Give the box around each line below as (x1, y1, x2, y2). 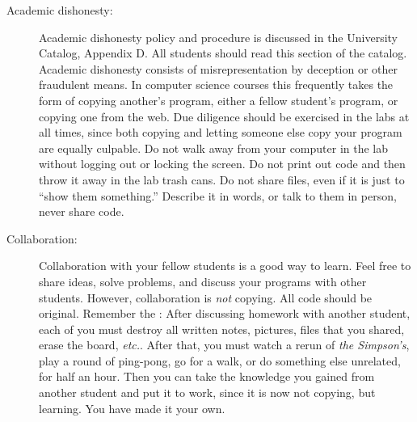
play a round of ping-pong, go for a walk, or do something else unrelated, (39, 352, 401, 369)
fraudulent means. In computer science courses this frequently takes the (39, 76, 394, 93)
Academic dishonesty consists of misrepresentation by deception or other (39, 60, 398, 77)
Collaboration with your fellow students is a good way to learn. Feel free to (39, 257, 411, 274)
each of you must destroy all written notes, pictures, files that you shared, (39, 320, 405, 337)
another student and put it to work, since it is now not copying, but (39, 384, 376, 401)
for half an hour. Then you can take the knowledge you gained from (39, 368, 375, 385)
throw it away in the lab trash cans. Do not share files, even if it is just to (39, 171, 405, 188)
